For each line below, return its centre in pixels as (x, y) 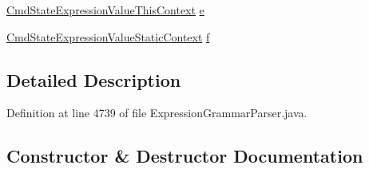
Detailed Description (94, 79)
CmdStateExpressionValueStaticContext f (108, 36)
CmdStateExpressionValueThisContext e (105, 10)
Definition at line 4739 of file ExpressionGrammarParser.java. (157, 113)
